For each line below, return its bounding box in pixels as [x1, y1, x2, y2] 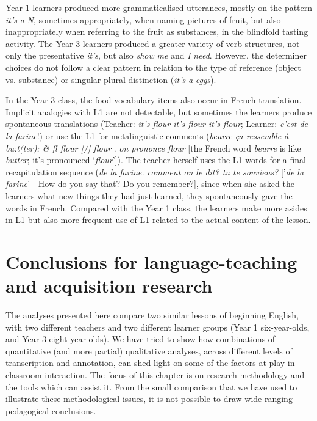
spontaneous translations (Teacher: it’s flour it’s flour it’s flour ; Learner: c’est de [5, 117, 308, 130]
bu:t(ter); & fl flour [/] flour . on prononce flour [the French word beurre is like [5, 141, 301, 154]
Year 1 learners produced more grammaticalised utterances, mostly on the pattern [5, 1, 313, 13]
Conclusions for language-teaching [5, 249, 297, 274]
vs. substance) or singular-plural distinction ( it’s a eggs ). [5, 73, 216, 86]
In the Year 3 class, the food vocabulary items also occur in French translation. [5, 93, 302, 106]
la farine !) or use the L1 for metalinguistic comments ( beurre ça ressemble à [5, 129, 289, 142]
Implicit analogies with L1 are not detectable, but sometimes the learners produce [5, 105, 312, 118]
